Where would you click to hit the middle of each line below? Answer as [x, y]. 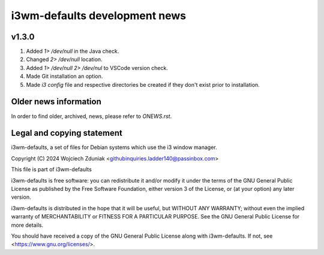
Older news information [56, 102]
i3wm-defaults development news [99, 16]
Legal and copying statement [67, 133]
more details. [27, 225]
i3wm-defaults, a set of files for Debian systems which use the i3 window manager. [114, 147]
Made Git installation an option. [64, 76]
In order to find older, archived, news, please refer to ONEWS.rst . [91, 116]
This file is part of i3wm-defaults [52, 169]
